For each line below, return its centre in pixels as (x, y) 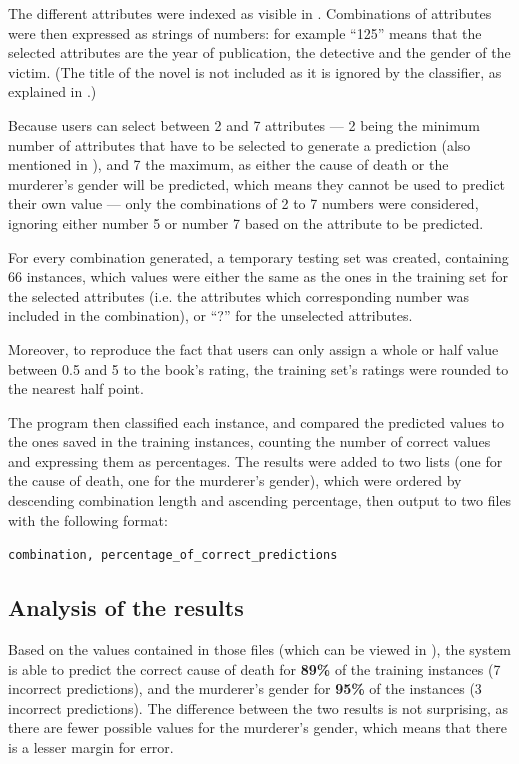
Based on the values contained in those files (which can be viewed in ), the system (260, 649)
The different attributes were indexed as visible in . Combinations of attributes (250, 13)
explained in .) (52, 91)
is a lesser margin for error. (91, 747)
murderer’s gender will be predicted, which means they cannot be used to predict (257, 183)
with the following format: (88, 519)
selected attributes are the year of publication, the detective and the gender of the (259, 52)
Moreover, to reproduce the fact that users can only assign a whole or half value (253, 348)
